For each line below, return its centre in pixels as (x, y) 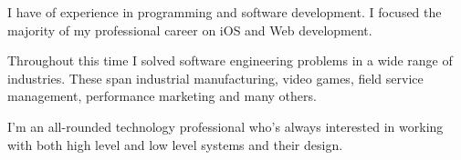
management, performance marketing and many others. (162, 96)
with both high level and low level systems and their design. (175, 144)
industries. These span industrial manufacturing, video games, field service (215, 78)
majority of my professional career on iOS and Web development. (190, 30)
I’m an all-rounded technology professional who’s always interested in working (225, 126)
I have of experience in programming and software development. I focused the (225, 12)
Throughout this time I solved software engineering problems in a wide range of (230, 60)
